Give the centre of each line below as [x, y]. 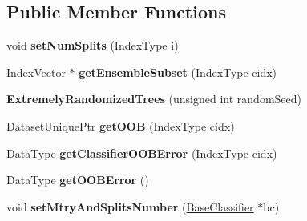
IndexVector [36, 72]
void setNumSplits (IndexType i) [93, 45]
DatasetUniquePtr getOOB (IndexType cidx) [121, 125]
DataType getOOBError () [78, 180]
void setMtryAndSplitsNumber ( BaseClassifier [130, 206]
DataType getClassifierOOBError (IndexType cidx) [142, 153]
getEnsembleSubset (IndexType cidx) [178, 72]
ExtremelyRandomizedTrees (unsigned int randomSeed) [154, 99]
